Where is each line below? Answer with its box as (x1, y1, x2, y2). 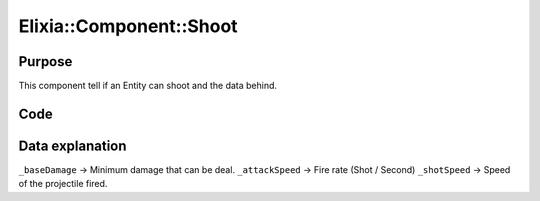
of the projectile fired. (18, 178, 108, 190)
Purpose (18, 53, 73, 70)
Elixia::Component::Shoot (18, 15, 239, 37)
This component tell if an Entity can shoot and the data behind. (18, 80, 278, 92)
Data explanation (18, 137, 127, 154)
